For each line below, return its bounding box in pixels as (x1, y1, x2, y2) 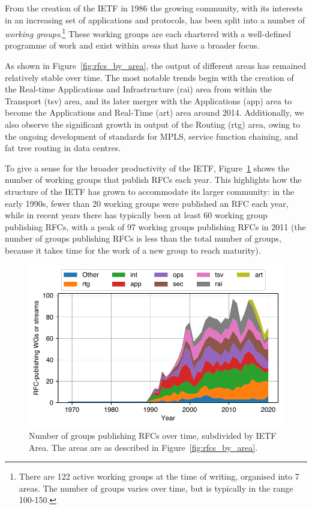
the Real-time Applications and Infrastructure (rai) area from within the (5, 83, 272, 95)
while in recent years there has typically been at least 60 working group (5, 209, 268, 221)
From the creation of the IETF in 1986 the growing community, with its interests (5, 2, 303, 14)
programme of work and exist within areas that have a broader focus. (5, 39, 260, 52)
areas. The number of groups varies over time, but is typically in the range (19, 481, 293, 494)
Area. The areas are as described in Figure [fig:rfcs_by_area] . (29, 441, 258, 453)
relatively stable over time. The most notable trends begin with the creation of (5, 71, 294, 83)
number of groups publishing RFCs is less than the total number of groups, (5, 232, 281, 245)
